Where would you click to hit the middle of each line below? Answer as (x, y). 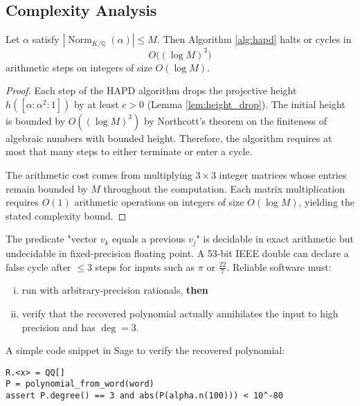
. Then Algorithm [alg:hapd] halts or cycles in (254, 39)
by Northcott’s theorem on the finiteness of (235, 120)
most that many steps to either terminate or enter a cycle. (129, 151)
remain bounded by (47, 188)
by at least (96, 104)
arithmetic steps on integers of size (79, 67)
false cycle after (38, 266)
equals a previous (149, 239)
